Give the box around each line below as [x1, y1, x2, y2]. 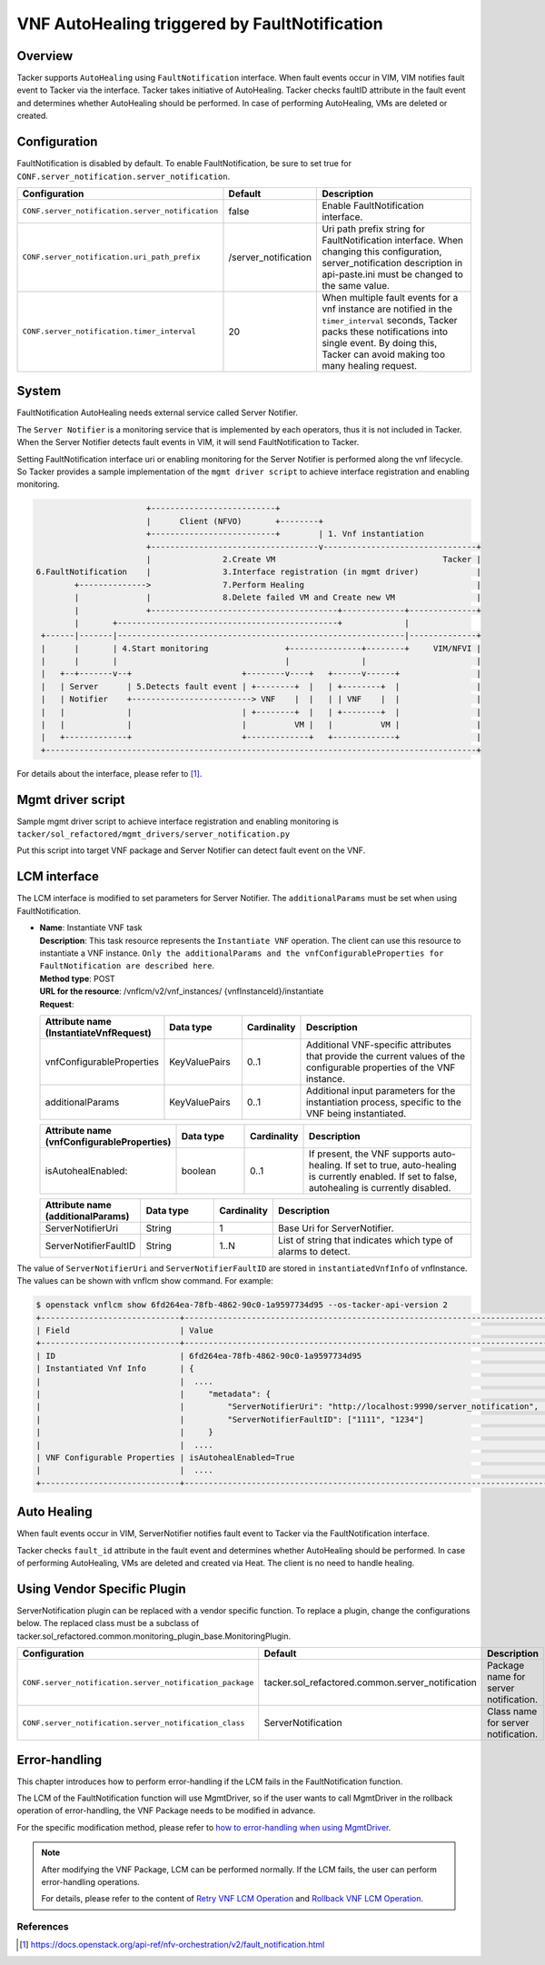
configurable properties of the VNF [305, 1061, 456, 1074]
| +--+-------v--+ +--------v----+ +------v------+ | [41, 669, 481, 679]
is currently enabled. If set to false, [309, 1170, 458, 1183]
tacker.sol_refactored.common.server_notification [263, 1676, 477, 1689]
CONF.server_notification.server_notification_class [22, 1718, 245, 1728]
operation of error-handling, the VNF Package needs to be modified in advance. [16, 1805, 316, 1816]
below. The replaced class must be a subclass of [16, 1618, 200, 1629]
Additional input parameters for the [305, 1084, 456, 1097]
